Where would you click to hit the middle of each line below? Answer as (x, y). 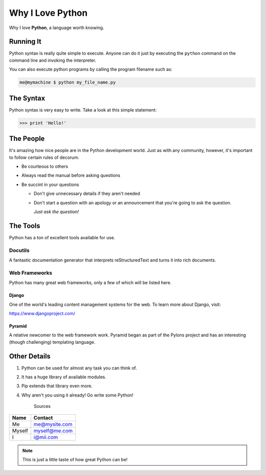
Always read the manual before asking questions (71, 176)
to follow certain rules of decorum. (44, 157)
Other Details (30, 356)
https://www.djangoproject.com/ (42, 313)
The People (27, 139)
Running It (25, 42)
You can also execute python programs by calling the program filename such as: (91, 70)
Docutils (19, 250)
